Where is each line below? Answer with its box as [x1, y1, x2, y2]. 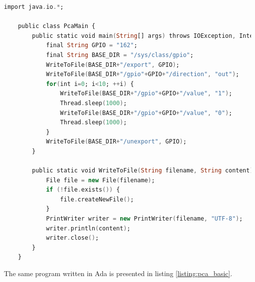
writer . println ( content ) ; [46, 225, 130, 232]
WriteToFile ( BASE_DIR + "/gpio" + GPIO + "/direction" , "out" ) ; [46, 71, 239, 78]
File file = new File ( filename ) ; [46, 176, 155, 184]
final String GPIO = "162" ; [46, 42, 138, 49]
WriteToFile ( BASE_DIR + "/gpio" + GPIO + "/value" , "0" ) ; [60, 109, 232, 116]
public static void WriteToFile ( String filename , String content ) [32, 167, 254, 174]
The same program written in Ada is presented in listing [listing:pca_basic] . [4, 268, 232, 279]
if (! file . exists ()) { [46, 186, 120, 194]
